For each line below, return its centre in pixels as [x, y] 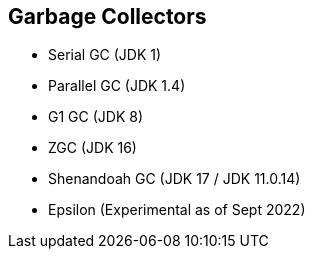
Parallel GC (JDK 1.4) [117, 86]
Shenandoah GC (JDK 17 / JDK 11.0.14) [174, 179]
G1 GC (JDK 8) [95, 117]
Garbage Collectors [107, 16]
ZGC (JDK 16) [92, 148]
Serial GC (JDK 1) [105, 55]
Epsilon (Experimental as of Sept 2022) [177, 210]
